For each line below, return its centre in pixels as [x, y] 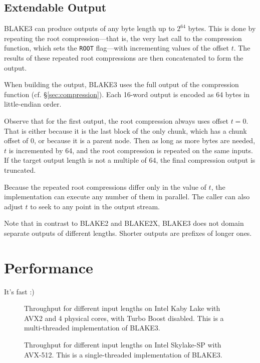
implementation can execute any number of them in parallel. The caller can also [127, 197]
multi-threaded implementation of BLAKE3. [92, 328]
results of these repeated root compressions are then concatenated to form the [124, 58]
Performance [49, 267]
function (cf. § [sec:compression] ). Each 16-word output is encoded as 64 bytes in [127, 94]
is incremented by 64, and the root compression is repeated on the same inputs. [131, 150]
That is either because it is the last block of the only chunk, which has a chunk [125, 130]
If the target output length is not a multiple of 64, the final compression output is [130, 160]
